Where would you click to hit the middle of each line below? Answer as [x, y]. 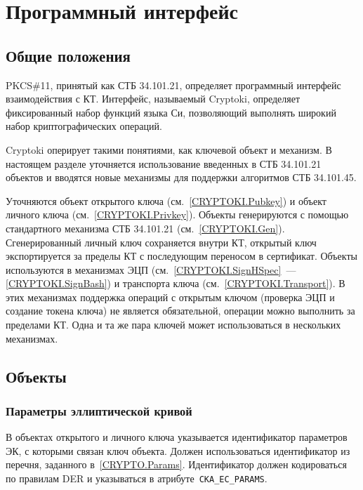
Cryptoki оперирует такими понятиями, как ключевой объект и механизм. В [169, 149]
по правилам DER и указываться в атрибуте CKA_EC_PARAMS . [137, 478]
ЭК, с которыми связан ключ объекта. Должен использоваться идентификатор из [178, 450]
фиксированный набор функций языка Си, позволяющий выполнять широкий [171, 112]
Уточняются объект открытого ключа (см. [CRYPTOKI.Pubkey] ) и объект [166, 200]
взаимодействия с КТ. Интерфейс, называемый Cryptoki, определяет [153, 99]
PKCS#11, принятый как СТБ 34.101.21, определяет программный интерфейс [173, 85]
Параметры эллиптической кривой [99, 410]
